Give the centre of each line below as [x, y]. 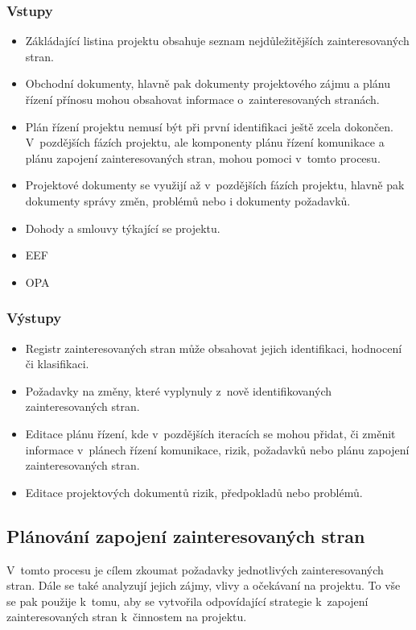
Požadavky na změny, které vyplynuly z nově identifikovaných [178, 390]
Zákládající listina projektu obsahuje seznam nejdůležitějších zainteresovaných [217, 41]
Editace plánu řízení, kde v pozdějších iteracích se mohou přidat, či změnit [210, 433]
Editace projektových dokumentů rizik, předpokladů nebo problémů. [194, 492]
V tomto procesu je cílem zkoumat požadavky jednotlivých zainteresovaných [195, 569]
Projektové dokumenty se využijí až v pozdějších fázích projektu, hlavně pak [215, 185]
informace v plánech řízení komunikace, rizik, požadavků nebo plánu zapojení [217, 449]
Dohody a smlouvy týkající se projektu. [123, 228]
